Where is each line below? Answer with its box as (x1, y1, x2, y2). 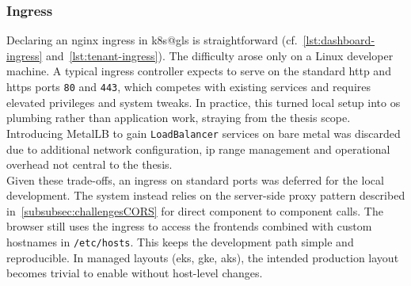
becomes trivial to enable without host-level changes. (6, 265, 263, 281)
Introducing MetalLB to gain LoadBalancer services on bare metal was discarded (6, 124, 401, 141)
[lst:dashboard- (303, 32, 375, 48)
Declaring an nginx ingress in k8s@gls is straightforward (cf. (6, 32, 298, 48)
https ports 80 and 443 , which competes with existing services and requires (6, 78, 371, 94)
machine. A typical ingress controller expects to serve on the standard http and (6, 63, 391, 79)
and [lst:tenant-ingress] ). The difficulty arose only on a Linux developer (45, 47, 394, 63)
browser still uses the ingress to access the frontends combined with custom (6, 218, 372, 235)
